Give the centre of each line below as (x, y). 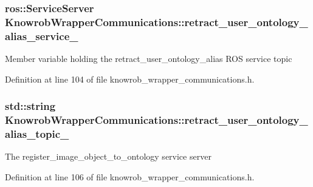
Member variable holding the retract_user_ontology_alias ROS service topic (149, 59)
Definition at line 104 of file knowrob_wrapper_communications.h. (130, 79)
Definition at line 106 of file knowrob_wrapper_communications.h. (130, 176)
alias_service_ (42, 36)
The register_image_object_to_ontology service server (108, 156)
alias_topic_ (37, 134)
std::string (30, 106)
